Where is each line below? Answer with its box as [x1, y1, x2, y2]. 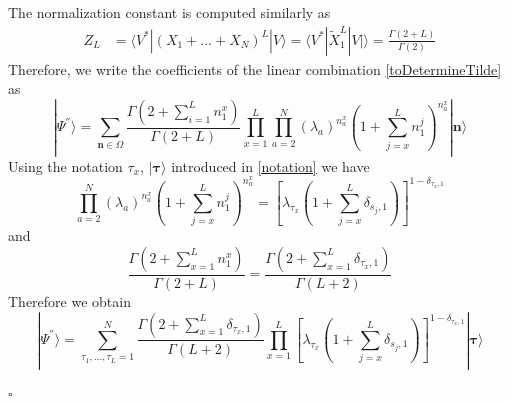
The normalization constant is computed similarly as [8, 2, 331, 22]
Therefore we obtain [8, 290, 131, 311]
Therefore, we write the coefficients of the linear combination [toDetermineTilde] [8, 58, 502, 79]
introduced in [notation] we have [171, 155, 370, 176]
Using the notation [8, 155, 123, 176]
